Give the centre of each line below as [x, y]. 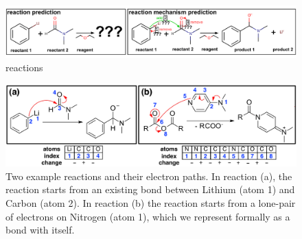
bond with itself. [40, 230]
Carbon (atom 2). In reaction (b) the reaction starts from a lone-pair [151, 203]
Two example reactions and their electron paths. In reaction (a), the [149, 176]
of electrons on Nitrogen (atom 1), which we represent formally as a [148, 216]
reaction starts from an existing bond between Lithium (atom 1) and [150, 189]
